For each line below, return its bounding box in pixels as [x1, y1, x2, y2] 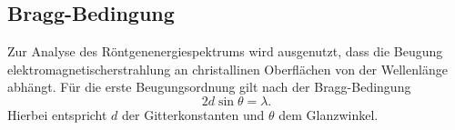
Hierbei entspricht [7, 105, 107, 124]
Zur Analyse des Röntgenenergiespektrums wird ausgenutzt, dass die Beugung [7, 42, 443, 61]
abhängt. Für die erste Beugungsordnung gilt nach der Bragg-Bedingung [7, 77, 411, 96]
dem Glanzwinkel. [278, 105, 379, 124]
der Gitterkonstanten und [122, 105, 265, 124]
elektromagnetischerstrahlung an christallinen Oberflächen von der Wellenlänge [7, 59, 448, 78]
